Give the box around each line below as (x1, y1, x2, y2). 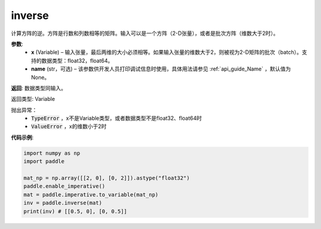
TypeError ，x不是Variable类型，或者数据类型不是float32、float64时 (31, 114, 202, 122)
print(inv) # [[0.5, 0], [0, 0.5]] (23, 208, 127, 215)
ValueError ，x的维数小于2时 (31, 123, 107, 130)
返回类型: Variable (11, 96, 55, 103)
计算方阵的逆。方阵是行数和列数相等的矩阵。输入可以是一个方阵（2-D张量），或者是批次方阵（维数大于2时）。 (11, 30, 279, 37)
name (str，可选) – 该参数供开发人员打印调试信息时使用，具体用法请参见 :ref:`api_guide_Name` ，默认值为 (31, 65, 291, 72)
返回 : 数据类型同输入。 (11, 84, 67, 91)
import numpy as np (23, 150, 80, 157)
